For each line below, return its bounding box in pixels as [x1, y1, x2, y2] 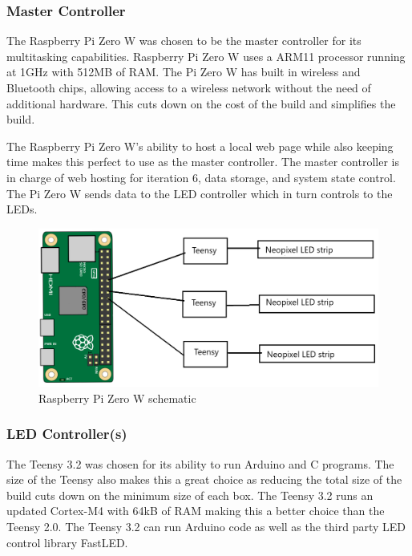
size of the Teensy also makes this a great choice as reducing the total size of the [6, 471, 402, 488]
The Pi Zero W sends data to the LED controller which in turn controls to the [6, 185, 393, 201]
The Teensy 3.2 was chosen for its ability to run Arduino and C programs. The [6, 455, 394, 472]
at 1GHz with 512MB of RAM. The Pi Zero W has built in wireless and [6, 63, 361, 80]
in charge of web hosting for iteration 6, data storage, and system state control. [6, 168, 396, 185]
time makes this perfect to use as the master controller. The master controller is [6, 153, 399, 170]
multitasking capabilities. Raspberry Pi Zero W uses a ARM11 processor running [6, 47, 406, 64]
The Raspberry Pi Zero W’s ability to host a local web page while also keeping [6, 137, 394, 154]
